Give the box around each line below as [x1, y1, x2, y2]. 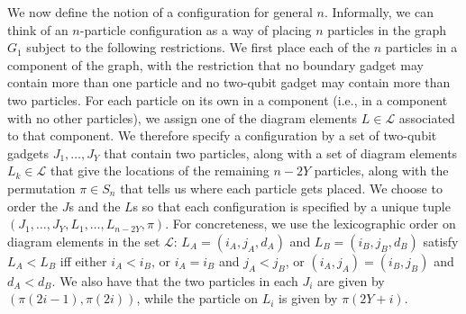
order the [7, 196, 59, 215]
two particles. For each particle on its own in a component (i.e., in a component [7, 90, 448, 109]
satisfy [423, 231, 459, 250]
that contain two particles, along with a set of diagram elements [104, 143, 458, 162]
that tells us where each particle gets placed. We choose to [120, 178, 443, 197]
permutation [7, 178, 76, 197]
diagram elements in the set [7, 231, 160, 250]
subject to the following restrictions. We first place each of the [26, 38, 370, 57]
